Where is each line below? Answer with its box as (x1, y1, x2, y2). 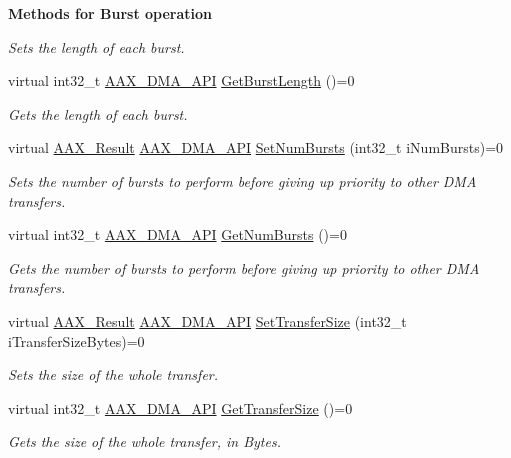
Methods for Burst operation (8, 3, 213, 23)
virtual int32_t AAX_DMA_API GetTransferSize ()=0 (8, 397, 353, 418)
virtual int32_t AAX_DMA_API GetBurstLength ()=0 (8, 70, 355, 91)
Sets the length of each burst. (8, 36, 185, 57)
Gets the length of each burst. (8, 103, 188, 124)
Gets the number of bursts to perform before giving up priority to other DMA (8, 257, 480, 278)
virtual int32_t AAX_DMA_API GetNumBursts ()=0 (8, 224, 347, 245)
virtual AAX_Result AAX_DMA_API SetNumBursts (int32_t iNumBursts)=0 (8, 137, 504, 158)
